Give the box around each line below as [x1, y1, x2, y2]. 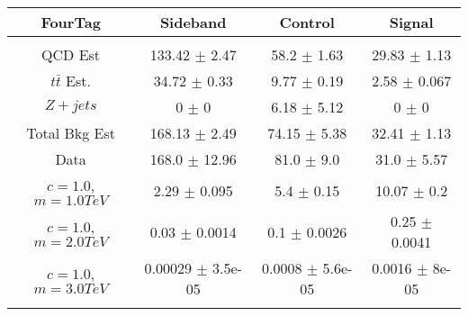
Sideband [159, 12, 227, 32]
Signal [389, 12, 434, 32]
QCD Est [41, 44, 101, 65]
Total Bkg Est [26, 122, 115, 143]
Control [279, 12, 335, 32]
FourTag [40, 12, 101, 32]
